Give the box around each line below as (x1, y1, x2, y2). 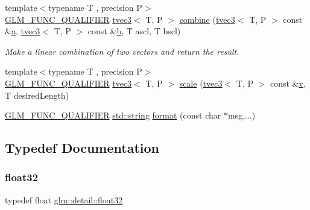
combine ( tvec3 (179, 13, 235, 25)
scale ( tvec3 (179, 76, 223, 89)
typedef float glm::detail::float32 (5, 193, 123, 206)
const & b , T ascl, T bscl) (87, 25, 181, 37)
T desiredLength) (5, 88, 69, 101)
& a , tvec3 (5, 25, 40, 37)
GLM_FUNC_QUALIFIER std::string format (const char (5, 109, 221, 122)
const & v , (270, 76, 306, 89)
